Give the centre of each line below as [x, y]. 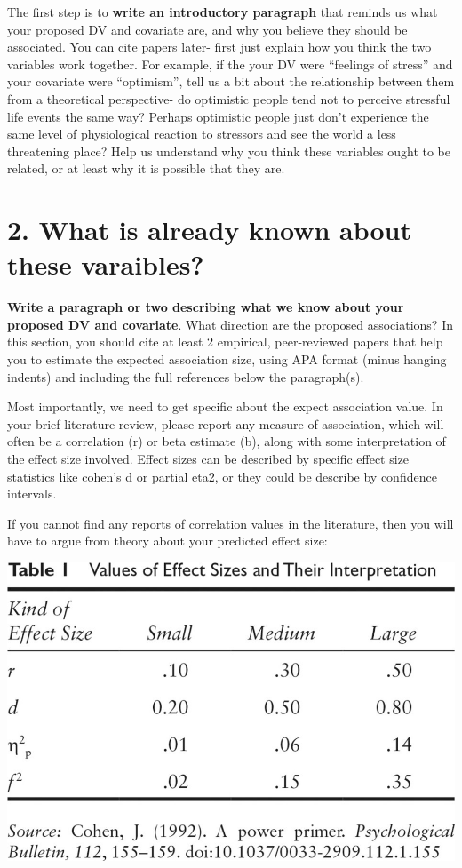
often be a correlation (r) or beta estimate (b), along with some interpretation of [227, 441]
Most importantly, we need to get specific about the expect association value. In [225, 406]
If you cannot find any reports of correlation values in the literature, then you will [231, 523]
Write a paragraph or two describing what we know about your [206, 307]
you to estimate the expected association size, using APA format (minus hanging [227, 359]
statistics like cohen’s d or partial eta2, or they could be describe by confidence [222, 476]
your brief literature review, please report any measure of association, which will [226, 423]
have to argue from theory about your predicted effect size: [167, 541]
